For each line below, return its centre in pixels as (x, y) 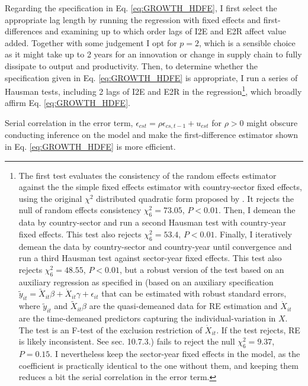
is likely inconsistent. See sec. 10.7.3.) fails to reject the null (127, 341)
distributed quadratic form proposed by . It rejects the (195, 198)
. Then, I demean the (257, 210)
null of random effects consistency (80, 210)
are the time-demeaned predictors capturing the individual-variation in (147, 318)
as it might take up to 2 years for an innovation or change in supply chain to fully (153, 54)
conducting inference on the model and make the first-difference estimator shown (152, 135)
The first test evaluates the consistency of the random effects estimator (147, 175)
